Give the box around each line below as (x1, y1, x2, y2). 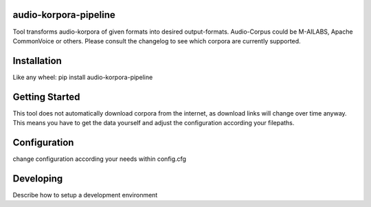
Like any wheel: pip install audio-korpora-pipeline (12, 73, 153, 81)
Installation (12, 55, 62, 67)
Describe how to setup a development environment (12, 190, 158, 199)
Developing (12, 173, 63, 184)
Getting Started (12, 91, 80, 102)
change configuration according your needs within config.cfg (12, 155, 187, 163)
